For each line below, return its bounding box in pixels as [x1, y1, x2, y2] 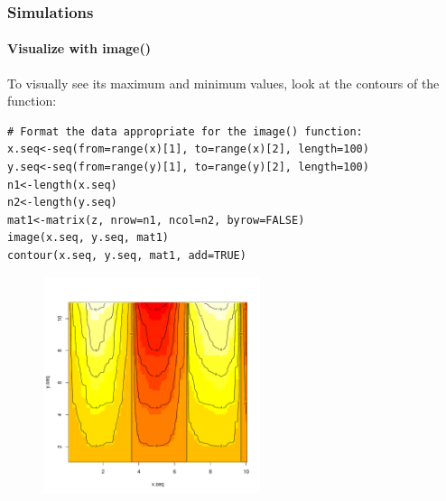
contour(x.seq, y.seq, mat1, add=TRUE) [7, 248, 246, 262]
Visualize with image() [7, 39, 151, 58]
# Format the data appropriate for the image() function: [7, 125, 363, 138]
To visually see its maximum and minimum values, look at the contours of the [7, 73, 440, 92]
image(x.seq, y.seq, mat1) [7, 231, 169, 245]
